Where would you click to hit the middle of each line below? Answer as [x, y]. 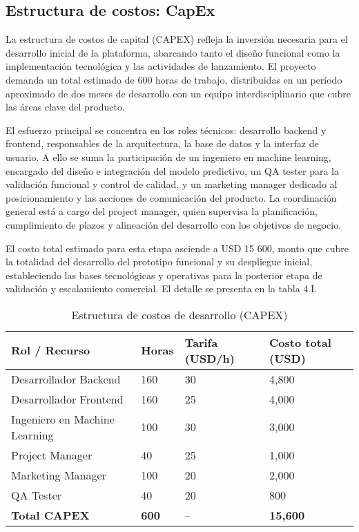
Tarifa [201, 342]
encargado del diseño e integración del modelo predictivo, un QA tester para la [172, 170]
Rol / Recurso [51, 350]
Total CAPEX [50, 515]
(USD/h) [210, 358]
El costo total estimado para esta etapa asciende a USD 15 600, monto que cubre [177, 248]
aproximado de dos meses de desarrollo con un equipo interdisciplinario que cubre [178, 93]
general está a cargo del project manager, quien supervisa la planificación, [162, 211]
